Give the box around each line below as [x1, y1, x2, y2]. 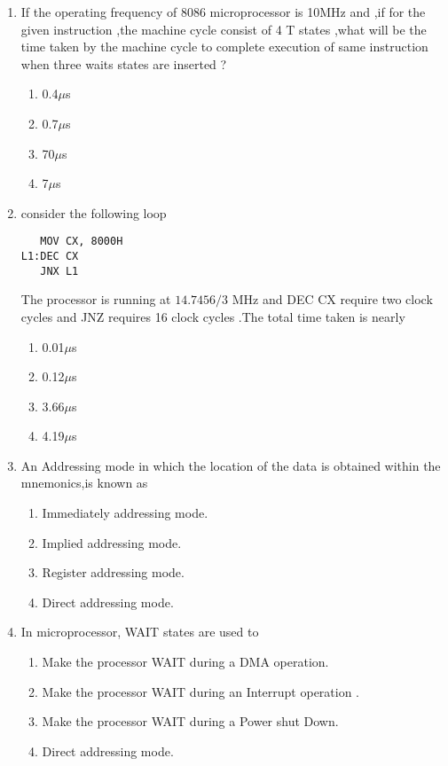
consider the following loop [20, 203, 167, 222]
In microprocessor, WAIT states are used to [20, 622, 259, 641]
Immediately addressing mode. [42, 504, 208, 522]
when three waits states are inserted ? [20, 54, 227, 73]
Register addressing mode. [42, 563, 185, 582]
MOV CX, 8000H [40, 235, 123, 248]
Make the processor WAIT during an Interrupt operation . [42, 682, 360, 700]
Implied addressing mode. [42, 533, 182, 551]
